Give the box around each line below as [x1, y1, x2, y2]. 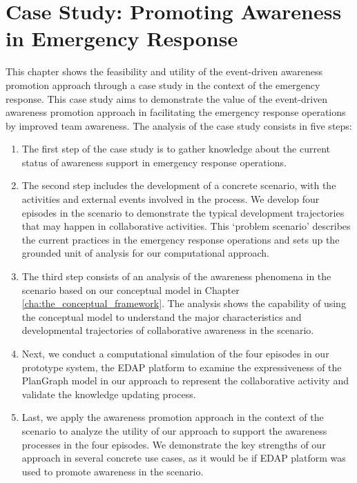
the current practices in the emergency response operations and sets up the [21, 232, 340, 246]
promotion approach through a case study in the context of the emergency [6, 77, 320, 92]
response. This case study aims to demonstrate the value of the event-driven [6, 91, 328, 106]
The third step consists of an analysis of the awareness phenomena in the [21, 269, 331, 284]
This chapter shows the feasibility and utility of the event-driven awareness [6, 64, 323, 79]
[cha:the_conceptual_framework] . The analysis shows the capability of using [21, 296, 346, 310]
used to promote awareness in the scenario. [21, 464, 204, 478]
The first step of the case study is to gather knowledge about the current [21, 141, 330, 156]
